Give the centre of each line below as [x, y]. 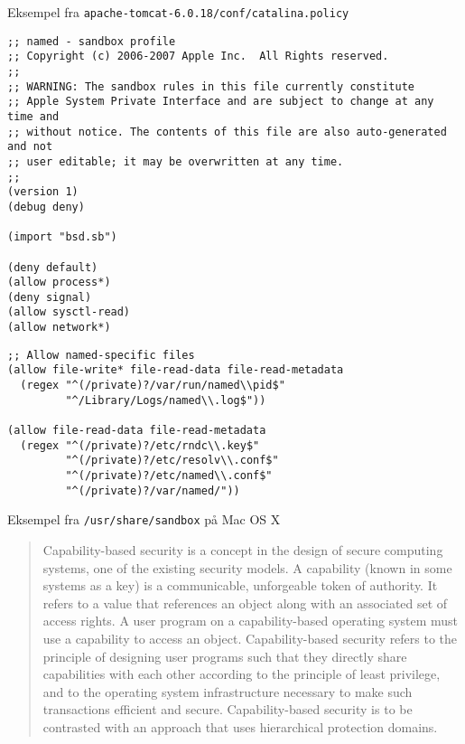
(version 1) [43, 192]
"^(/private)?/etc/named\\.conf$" [169, 476]
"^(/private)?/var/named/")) [153, 490]
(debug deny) [46, 207]
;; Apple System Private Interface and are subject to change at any [221, 102]
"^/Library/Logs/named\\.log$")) [166, 400]
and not [30, 147]
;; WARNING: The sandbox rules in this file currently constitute [211, 86]
